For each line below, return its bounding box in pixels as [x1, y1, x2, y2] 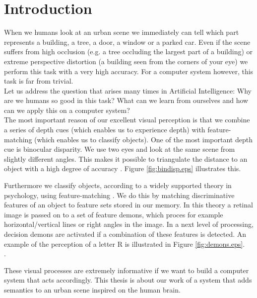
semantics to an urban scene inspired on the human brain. [4, 284, 181, 295]
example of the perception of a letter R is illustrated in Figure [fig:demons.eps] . [4, 238, 245, 249]
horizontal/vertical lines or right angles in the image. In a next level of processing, [4, 219, 254, 229]
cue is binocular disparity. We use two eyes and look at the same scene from [4, 144, 235, 154]
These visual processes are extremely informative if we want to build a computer [4, 265, 249, 275]
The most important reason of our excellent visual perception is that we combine [4, 114, 250, 125]
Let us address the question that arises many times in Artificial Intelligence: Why [4, 85, 252, 96]
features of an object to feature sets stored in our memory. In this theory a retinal [4, 199, 253, 210]
